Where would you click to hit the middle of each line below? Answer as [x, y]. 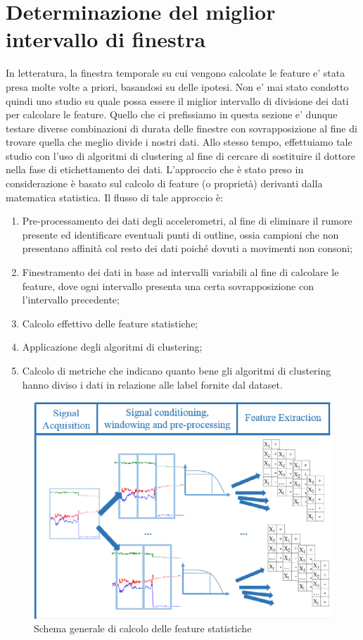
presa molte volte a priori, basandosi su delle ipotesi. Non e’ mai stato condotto [177, 86]
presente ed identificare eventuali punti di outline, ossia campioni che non [180, 234]
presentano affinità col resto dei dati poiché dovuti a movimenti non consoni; [187, 248]
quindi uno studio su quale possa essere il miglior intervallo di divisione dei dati [177, 100]
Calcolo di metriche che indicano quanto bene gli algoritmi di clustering [177, 370]
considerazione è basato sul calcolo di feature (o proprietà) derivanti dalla [164, 183]
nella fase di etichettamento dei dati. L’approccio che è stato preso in [155, 169]
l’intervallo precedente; [71, 300]
